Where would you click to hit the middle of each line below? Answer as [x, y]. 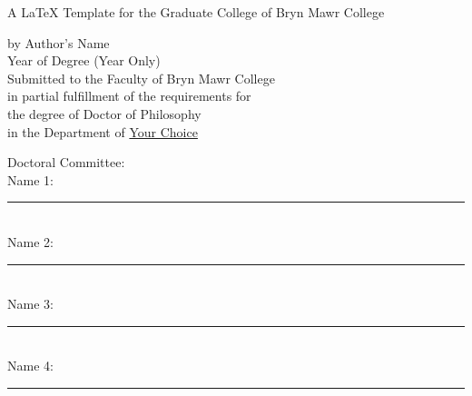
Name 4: [30, 366]
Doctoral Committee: [66, 162]
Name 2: [30, 241]
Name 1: [30, 179]
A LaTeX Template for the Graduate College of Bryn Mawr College [196, 12]
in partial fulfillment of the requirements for [129, 96]
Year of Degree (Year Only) [84, 60]
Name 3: [30, 304]
